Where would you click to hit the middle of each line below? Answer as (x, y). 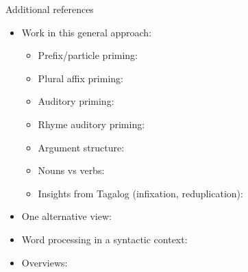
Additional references (50, 9)
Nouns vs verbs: (71, 170)
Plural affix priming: (80, 78)
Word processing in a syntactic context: (104, 239)
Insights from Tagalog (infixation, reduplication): (140, 193)
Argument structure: (81, 147)
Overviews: (45, 262)
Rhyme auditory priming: (91, 124)
